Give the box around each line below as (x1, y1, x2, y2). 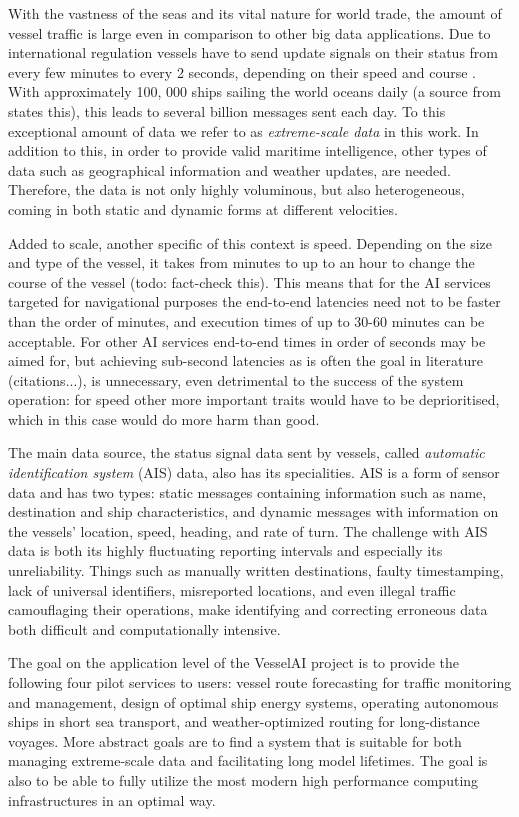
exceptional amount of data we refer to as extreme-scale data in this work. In (8, 120, 479, 141)
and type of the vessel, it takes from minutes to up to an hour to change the (8, 252, 475, 273)
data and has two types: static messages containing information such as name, (8, 481, 487, 502)
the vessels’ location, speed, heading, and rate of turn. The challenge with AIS (8, 520, 488, 541)
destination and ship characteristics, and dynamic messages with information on (8, 501, 499, 522)
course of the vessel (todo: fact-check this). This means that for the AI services (8, 271, 491, 292)
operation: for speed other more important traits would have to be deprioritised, (8, 389, 500, 410)
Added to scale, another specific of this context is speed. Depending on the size (8, 232, 493, 253)
